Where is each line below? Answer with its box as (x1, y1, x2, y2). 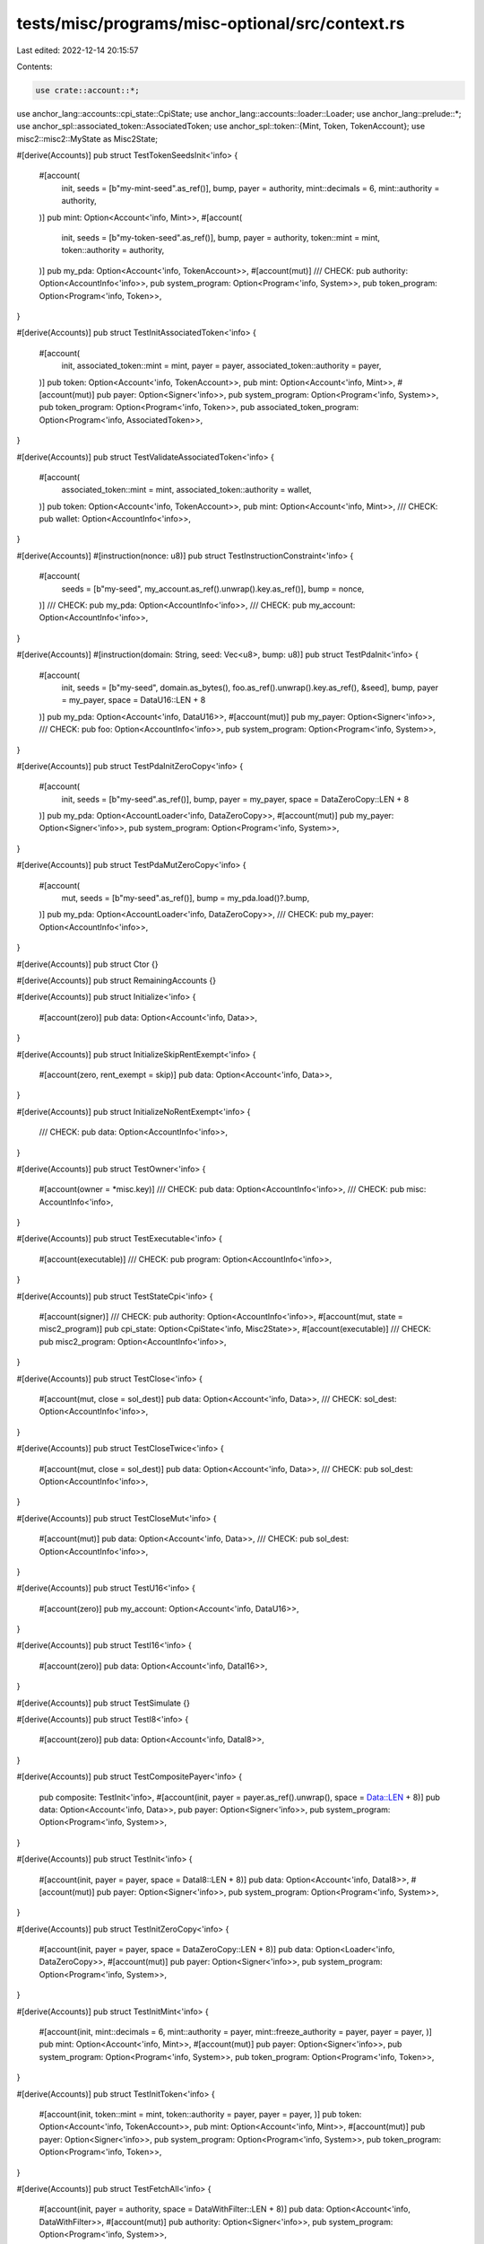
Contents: (16, 61, 53, 72)
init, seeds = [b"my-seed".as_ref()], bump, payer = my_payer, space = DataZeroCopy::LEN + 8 (61, 793, 410, 804)
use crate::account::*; (35, 85, 141, 95)
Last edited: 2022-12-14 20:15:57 (16, 45, 139, 56)
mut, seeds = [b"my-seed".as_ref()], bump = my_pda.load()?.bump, (61, 893, 310, 904)
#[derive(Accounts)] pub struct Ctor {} (16, 959, 159, 969)
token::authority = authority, (61, 245, 165, 256)
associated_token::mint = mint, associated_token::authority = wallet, (61, 485, 313, 495)
